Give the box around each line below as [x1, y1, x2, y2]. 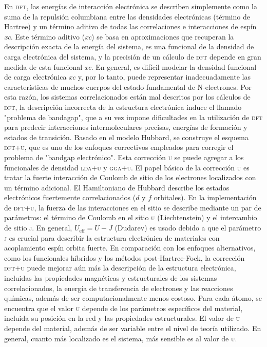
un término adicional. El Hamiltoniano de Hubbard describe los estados [4, 182, 230, 192]
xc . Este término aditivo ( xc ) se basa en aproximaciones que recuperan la [4, 31, 234, 42]
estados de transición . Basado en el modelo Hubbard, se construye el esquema [4, 131, 249, 142]
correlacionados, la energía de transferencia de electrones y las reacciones [4, 282, 233, 293]
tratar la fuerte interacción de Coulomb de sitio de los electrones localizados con [4, 172, 256, 183]
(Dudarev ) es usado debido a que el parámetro [115, 222, 261, 233]
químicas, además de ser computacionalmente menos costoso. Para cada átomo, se [4, 293, 262, 303]
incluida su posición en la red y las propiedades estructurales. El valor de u [4, 313, 240, 323]
